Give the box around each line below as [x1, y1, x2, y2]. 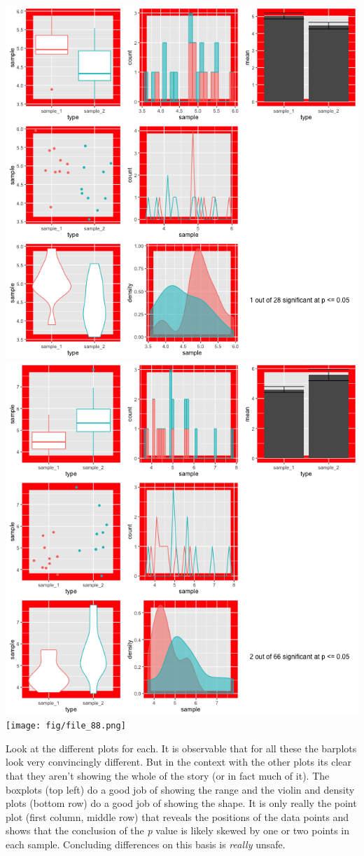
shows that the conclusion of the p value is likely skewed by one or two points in [6, 823, 350, 838]
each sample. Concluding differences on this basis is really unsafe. [6, 837, 286, 851]
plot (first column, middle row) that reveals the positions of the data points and [6, 809, 349, 824]
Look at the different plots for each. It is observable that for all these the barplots [6, 740, 357, 755]
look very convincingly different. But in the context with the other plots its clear [6, 754, 352, 769]
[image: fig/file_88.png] [6, 721, 126, 731]
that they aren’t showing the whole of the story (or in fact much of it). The [6, 768, 330, 783]
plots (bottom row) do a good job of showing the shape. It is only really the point [6, 796, 357, 810]
